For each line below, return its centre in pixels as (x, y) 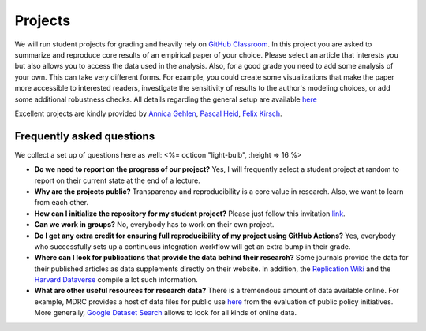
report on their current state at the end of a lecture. (117, 180)
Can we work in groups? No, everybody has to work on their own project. (154, 225)
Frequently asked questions (85, 136)
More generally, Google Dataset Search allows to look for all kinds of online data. (166, 313)
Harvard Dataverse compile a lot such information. (116, 280)
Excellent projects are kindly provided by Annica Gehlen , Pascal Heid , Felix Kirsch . (148, 113)
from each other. (62, 203)
